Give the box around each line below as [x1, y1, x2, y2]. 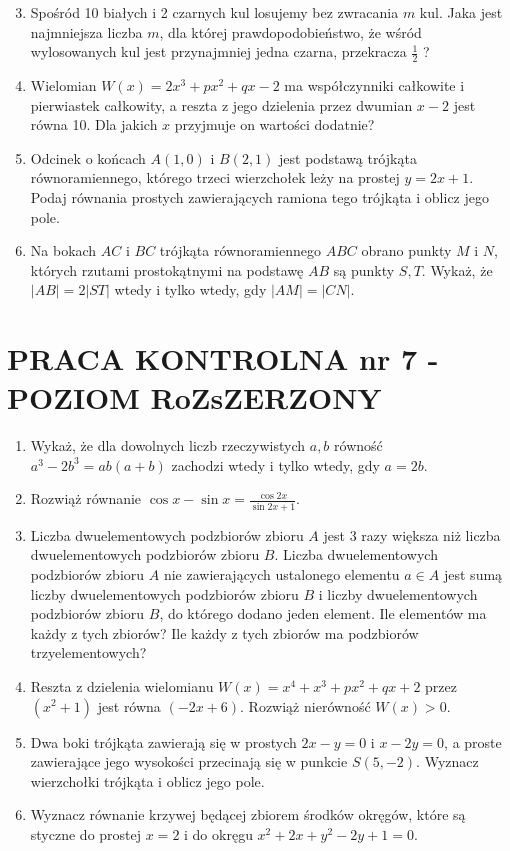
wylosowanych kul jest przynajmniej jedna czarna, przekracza [30, 41, 407, 62]
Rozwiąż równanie [30, 488, 142, 509]
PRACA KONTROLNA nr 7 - [7, 338, 439, 379]
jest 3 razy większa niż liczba [323, 524, 501, 545]
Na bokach [30, 240, 97, 261]
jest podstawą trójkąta [279, 147, 417, 168]
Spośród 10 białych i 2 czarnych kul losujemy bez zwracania [30, 2, 399, 22]
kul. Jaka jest [419, 2, 503, 22]
